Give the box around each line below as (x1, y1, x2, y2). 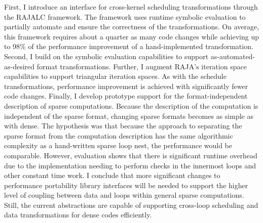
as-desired (4, 61, 35, 71)
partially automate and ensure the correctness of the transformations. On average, (4, 21, 259, 32)
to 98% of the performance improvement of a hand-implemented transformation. (4, 41, 253, 52)
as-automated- (210, 51, 255, 61)
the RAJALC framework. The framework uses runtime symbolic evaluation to (4, 11, 246, 22)
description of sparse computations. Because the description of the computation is (4, 100, 258, 111)
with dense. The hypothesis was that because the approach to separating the (4, 120, 242, 131)
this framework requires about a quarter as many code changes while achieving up (4, 31, 259, 41)
